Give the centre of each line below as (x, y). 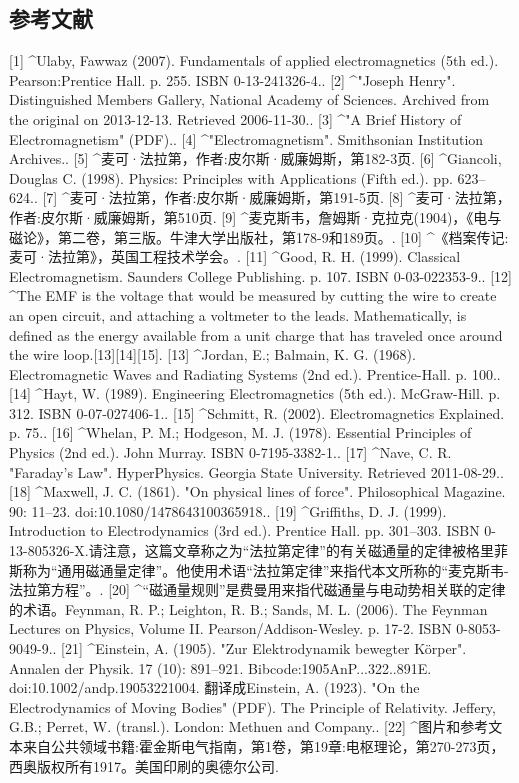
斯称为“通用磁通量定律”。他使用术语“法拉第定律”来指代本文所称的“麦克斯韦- (259, 569)
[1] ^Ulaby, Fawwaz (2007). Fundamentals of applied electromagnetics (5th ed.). (254, 60)
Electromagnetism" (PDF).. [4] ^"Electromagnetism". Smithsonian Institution (246, 138)
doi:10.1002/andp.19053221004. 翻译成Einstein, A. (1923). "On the (214, 687)
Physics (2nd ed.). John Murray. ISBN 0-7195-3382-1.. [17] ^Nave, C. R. (230, 452)
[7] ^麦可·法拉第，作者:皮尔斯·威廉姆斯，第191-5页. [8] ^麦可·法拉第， (276, 197)
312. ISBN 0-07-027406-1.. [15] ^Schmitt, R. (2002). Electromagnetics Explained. (257, 412)
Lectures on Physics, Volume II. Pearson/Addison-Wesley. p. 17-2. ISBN (230, 628)
